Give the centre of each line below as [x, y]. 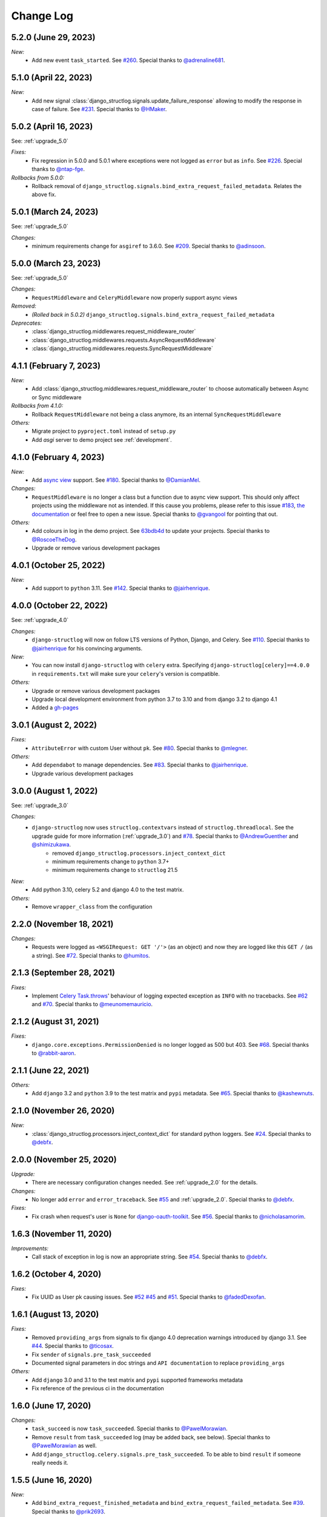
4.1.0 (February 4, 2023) [58, 457]
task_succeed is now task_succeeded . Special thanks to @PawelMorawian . [130, 1428]
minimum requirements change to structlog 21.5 [115, 870]
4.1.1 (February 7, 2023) [56, 366]
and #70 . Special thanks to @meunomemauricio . [92, 1004]
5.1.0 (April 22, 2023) [52, 78]
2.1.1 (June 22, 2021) [50, 1070]
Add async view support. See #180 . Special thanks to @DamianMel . [116, 480]
